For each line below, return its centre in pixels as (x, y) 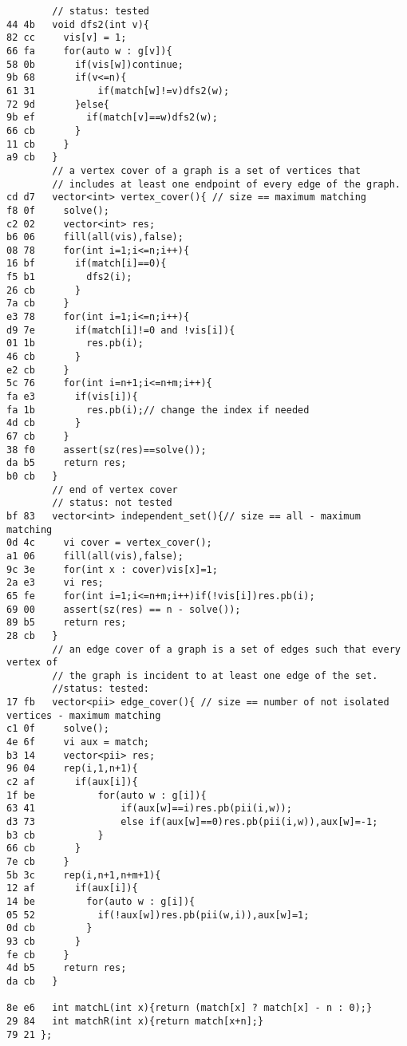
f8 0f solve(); (58, 210)
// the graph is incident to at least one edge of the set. (215, 675)
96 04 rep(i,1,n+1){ (72, 769)
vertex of (32, 663)
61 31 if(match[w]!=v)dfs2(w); (118, 91)
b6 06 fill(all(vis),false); (95, 237)
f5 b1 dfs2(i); (69, 277)
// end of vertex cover (115, 489)
